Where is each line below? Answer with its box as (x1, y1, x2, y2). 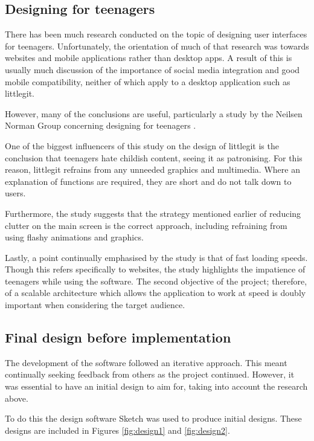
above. (5, 391, 28, 404)
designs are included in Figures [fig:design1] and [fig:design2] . (5, 423, 230, 436)
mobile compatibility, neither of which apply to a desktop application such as (5, 75, 290, 88)
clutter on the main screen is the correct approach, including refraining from (5, 219, 287, 231)
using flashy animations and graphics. (5, 231, 144, 243)
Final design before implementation (5, 328, 231, 347)
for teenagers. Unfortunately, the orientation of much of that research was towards (5, 39, 309, 52)
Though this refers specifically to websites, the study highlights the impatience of (5, 263, 306, 275)
